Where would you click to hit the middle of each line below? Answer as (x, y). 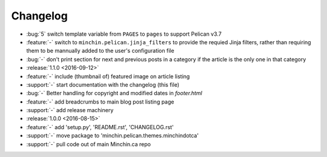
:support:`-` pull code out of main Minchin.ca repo (89, 144)
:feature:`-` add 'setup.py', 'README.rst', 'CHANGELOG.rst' (100, 127)
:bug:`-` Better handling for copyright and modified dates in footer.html (114, 93)
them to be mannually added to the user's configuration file (101, 51)
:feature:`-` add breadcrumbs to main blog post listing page (100, 102)
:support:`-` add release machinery (70, 110)
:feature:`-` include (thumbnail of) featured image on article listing (108, 76)
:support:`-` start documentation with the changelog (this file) (103, 84)
